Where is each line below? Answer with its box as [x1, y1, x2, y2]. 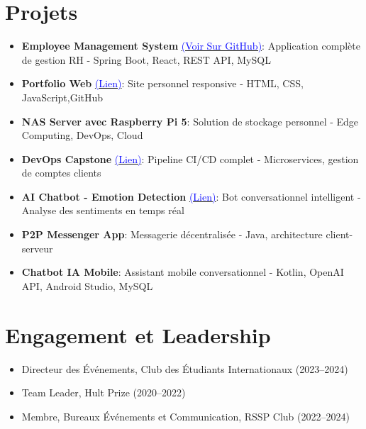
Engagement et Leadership [5, 320, 271, 349]
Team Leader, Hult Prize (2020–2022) [21, 385, 186, 400]
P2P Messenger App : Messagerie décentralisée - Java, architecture [21, 227, 323, 242]
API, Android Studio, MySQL [21, 278, 153, 293]
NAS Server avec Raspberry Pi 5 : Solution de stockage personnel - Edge [21, 113, 359, 128]
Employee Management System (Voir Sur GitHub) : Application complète [21, 38, 360, 53]
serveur [21, 240, 53, 255]
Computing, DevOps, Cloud [21, 128, 143, 143]
